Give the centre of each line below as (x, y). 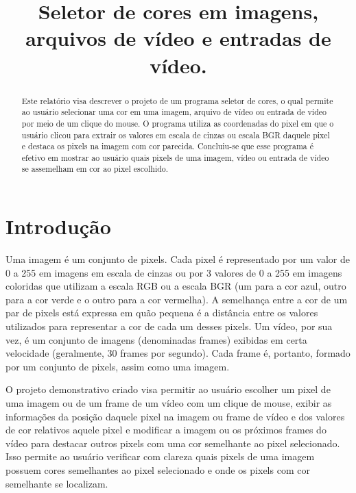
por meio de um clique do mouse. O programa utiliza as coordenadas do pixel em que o (178, 123)
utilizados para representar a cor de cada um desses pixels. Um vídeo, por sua (169, 326)
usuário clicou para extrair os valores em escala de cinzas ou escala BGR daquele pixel (176, 135)
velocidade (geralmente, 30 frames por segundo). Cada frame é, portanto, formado (178, 353)
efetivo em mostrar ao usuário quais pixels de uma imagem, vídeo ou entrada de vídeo (175, 157)
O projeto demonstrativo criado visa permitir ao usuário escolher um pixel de (168, 389)
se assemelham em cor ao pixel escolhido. (95, 169)
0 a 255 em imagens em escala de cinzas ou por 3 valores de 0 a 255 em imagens (174, 272)
